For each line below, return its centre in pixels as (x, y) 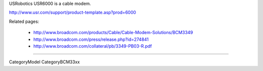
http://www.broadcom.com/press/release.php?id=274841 (91, 39)
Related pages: (24, 21)
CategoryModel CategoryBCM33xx (44, 62)
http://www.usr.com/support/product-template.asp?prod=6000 (73, 13)
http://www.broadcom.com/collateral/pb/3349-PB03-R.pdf (93, 46)
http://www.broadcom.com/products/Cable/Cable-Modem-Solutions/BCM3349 (113, 33)
